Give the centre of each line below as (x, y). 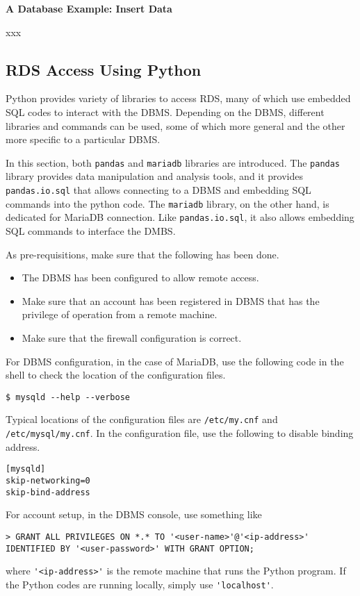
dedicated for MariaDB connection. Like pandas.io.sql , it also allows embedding (180, 217)
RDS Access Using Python (104, 69)
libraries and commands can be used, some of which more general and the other (175, 125)
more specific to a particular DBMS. (83, 139)
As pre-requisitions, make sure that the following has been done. (142, 254)
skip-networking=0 (48, 480)
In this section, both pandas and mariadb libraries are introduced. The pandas (173, 162)
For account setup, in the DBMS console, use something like (134, 514)
